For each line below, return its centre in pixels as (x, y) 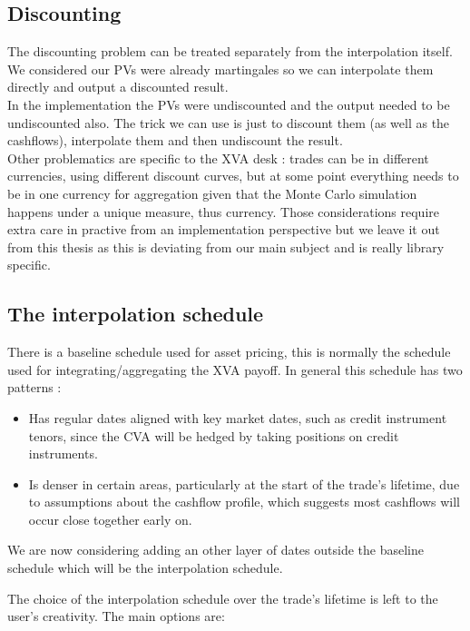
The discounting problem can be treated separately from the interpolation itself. (230, 51)
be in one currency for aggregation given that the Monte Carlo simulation (212, 193)
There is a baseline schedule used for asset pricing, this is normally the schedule (229, 352)
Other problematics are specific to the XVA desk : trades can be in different (218, 158)
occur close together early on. (110, 519)
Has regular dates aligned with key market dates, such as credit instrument (238, 417)
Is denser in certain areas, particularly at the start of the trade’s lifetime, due (244, 483)
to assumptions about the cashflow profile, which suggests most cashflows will (245, 502)
